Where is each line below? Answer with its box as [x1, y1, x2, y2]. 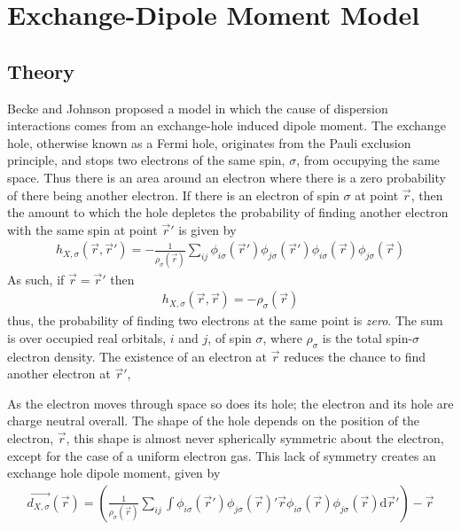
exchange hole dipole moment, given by [7, 464, 221, 482]
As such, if [7, 269, 65, 288]
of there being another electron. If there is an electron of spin [7, 185, 340, 204]
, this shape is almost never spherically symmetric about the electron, [66, 429, 444, 448]
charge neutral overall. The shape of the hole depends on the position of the [7, 411, 420, 430]
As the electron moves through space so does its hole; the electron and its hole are [7, 394, 454, 412]
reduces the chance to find [284, 347, 426, 365]
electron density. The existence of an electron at [7, 347, 268, 365]
